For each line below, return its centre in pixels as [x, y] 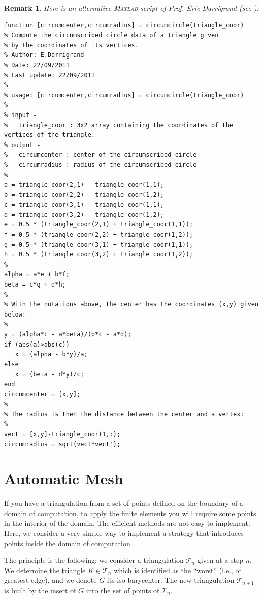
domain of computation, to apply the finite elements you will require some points [130, 513]
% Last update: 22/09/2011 [50, 75]
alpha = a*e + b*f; [37, 275]
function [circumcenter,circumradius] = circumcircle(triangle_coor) [124, 25]
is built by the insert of [40, 590]
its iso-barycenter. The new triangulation [171, 580]
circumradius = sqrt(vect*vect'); [62, 444]
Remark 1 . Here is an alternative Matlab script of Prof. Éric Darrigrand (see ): [131, 8]
